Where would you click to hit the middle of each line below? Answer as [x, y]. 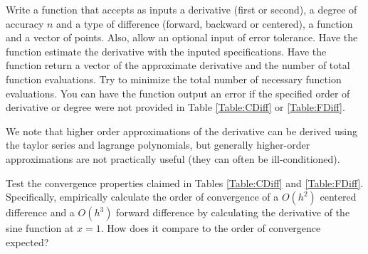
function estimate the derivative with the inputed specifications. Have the [166, 51]
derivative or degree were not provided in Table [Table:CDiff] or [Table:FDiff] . [175, 107]
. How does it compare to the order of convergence [211, 228]
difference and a [40, 212]
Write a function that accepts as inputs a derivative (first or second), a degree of [182, 9]
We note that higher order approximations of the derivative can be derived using [182, 131]
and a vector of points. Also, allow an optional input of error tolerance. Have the [182, 37]
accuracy [25, 23]
